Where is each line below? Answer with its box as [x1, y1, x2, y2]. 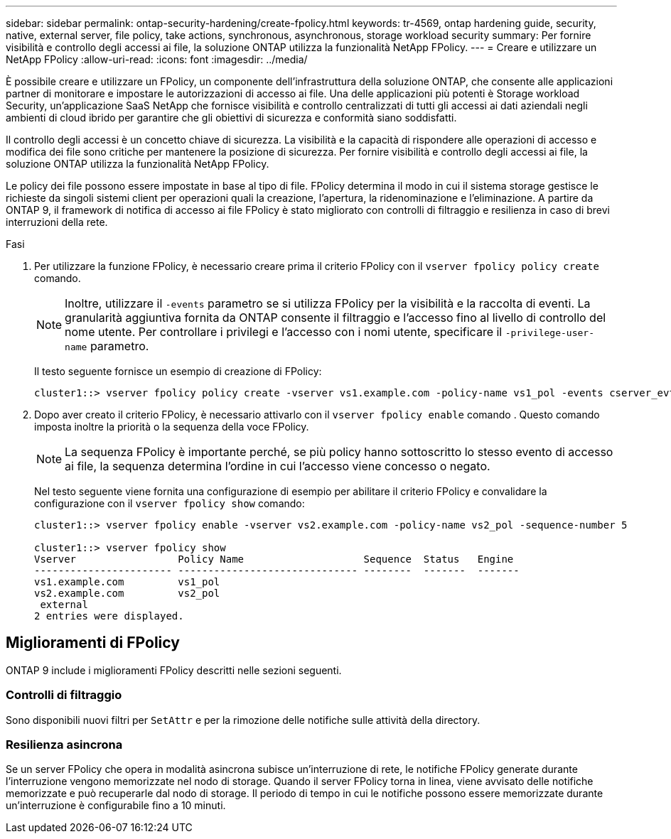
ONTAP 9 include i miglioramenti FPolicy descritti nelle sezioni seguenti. [6, 664, 342, 676]
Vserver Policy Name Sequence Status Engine [34, 553, 514, 565]
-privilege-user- [505, 328, 594, 338]
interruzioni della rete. [6, 216, 108, 228]
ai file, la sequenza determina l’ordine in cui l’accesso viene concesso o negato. [65, 459, 490, 473]
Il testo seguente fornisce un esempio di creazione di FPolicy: [34, 365, 322, 377]
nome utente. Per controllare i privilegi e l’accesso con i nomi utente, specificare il [65, 325, 503, 339]
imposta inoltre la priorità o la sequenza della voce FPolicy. [34, 421, 309, 433]
